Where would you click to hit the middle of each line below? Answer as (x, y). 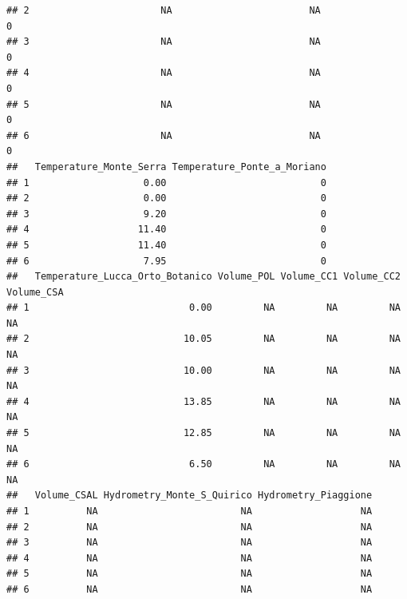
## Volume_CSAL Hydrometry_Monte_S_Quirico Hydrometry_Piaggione (190, 496)
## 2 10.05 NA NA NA (203, 339)
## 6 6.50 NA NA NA (203, 464)
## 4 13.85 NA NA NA (203, 401)
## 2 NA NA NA (190, 527)
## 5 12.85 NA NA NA (203, 433)
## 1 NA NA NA (190, 511)
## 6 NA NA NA (190, 589)
